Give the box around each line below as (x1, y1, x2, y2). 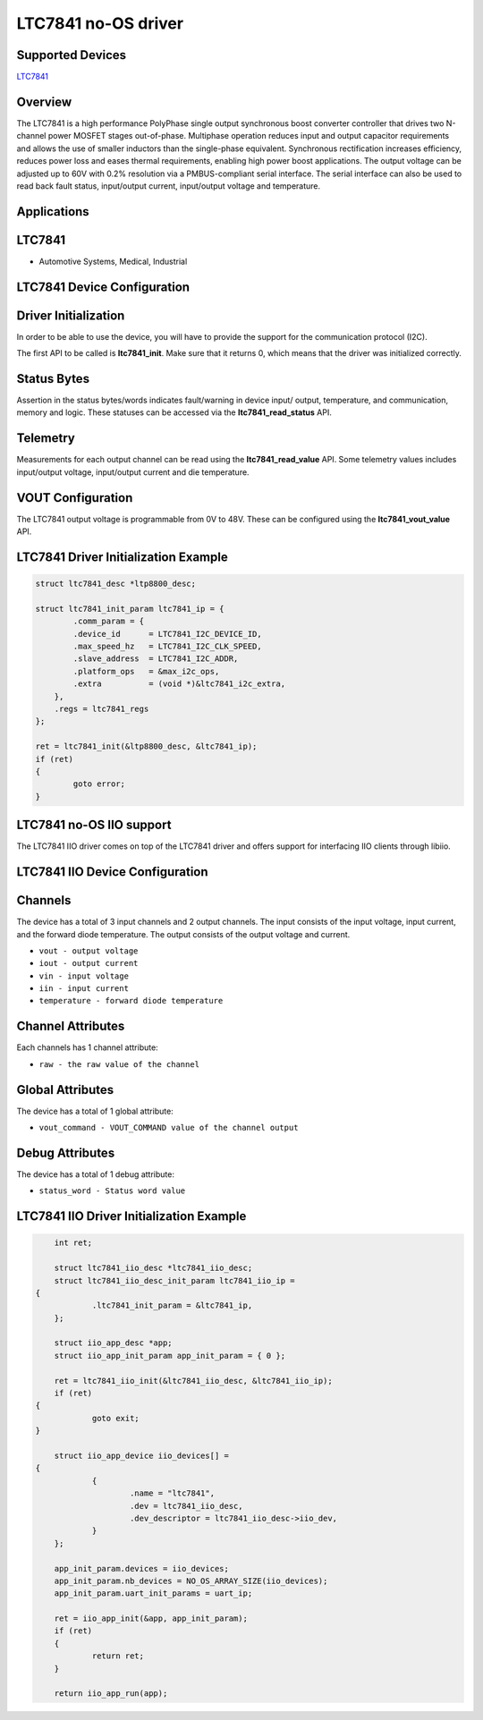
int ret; (54, 1238, 93, 1248)
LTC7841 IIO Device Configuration (16, 864, 209, 879)
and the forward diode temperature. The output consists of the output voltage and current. (16, 928, 351, 939)
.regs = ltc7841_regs (54, 703, 149, 714)
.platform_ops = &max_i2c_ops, (72, 666, 220, 676)
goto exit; (91, 1413, 140, 1423)
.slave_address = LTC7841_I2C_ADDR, (72, 654, 239, 664)
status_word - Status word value (38, 1186, 186, 1196)
